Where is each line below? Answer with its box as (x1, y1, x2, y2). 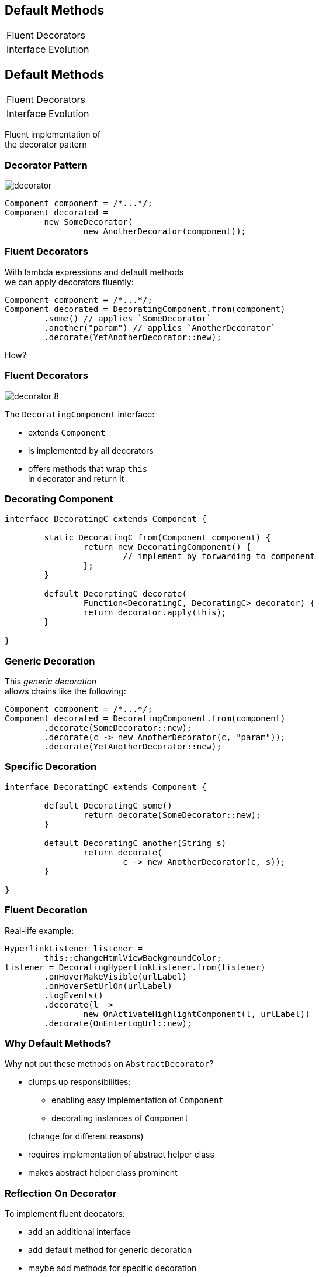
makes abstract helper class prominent (28, 1168, 178, 1178)
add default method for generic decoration (28, 1245, 192, 1255)
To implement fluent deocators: (5, 1208, 125, 1219)
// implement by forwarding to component (123, 552, 315, 562)
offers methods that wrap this (28, 463, 148, 474)
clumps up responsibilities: (28, 1077, 131, 1087)
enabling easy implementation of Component (51, 1095, 224, 1105)
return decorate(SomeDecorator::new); (83, 810, 261, 820)
